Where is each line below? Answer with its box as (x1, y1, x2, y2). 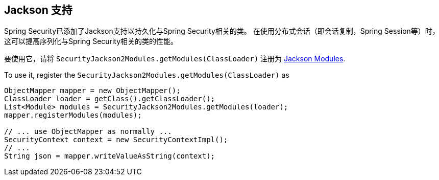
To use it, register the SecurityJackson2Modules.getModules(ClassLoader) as (4, 71, 289, 80)
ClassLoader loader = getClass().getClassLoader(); (4, 95, 215, 103)
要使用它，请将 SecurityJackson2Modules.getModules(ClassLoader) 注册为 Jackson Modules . (4, 54, 346, 63)
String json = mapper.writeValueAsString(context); (4, 152, 215, 161)
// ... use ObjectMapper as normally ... (4, 127, 172, 136)
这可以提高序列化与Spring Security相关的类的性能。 (4, 37, 178, 46)
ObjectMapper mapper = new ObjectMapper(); (4, 86, 181, 95)
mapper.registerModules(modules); (4, 111, 142, 120)
